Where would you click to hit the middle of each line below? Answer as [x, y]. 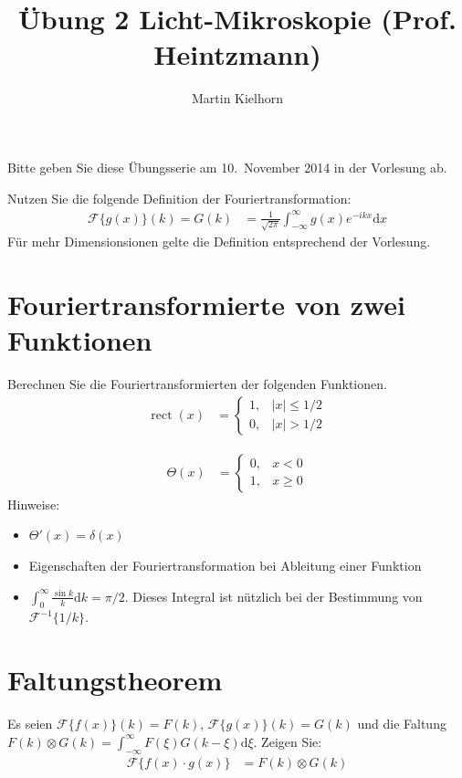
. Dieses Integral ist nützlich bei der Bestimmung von [273, 596]
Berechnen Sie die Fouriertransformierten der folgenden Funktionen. [197, 384]
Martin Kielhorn [237, 98]
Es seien [30, 724]
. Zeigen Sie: [288, 741]
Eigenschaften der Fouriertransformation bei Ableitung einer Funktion [225, 566]
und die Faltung [402, 724]
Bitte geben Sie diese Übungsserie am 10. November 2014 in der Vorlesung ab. [227, 167]
